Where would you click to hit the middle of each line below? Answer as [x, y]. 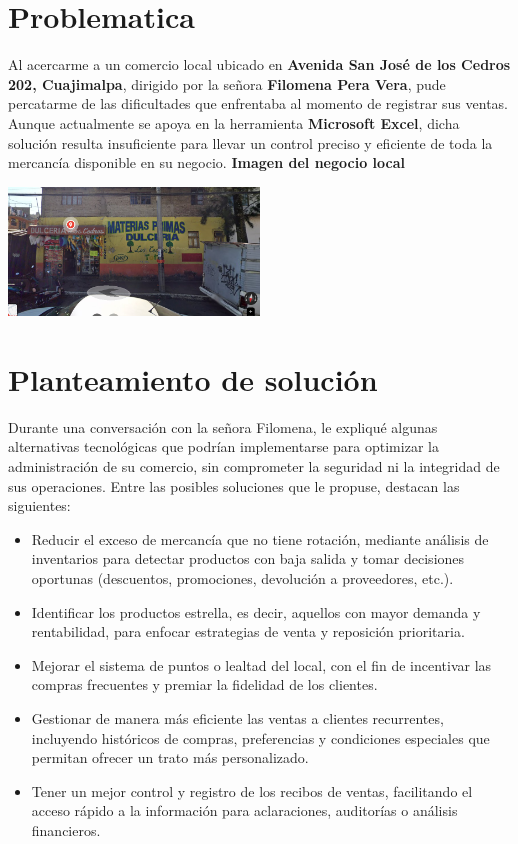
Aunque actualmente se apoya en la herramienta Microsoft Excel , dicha [234, 122]
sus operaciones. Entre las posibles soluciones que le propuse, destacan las [234, 485]
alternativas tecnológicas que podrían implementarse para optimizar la [223, 446]
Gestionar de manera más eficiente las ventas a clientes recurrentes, [237, 717]
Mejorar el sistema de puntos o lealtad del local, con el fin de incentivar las [261, 664]
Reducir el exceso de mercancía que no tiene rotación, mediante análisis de [260, 538]
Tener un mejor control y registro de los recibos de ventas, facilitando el [252, 790]
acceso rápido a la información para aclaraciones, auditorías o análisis [244, 810]
